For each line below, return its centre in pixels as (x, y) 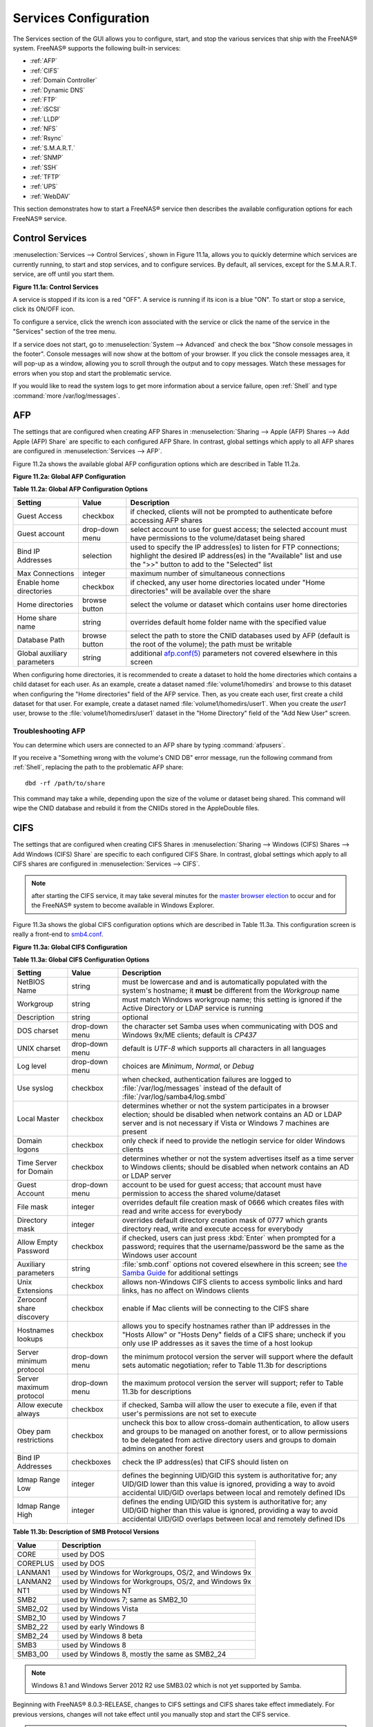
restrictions (36, 1440)
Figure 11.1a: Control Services (56, 287)
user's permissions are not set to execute (189, 1414)
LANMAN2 (34, 1581)
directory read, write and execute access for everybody (212, 1229)
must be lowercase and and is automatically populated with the (224, 982)
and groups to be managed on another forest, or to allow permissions (235, 1431)
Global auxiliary (42, 653)
